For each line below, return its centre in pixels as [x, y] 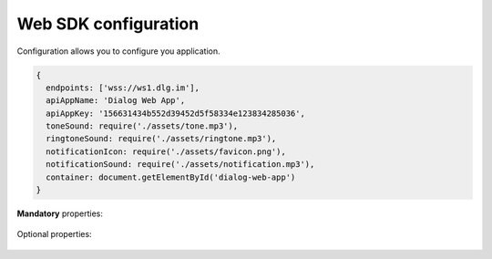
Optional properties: [54, 234]
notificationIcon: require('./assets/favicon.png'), [166, 151]
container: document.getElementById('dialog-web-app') [171, 177]
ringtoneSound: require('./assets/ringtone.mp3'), [161, 139]
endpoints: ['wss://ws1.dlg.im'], [123, 88]
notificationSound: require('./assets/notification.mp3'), [180, 165]
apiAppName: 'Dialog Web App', [116, 101]
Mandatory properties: [60, 213]
